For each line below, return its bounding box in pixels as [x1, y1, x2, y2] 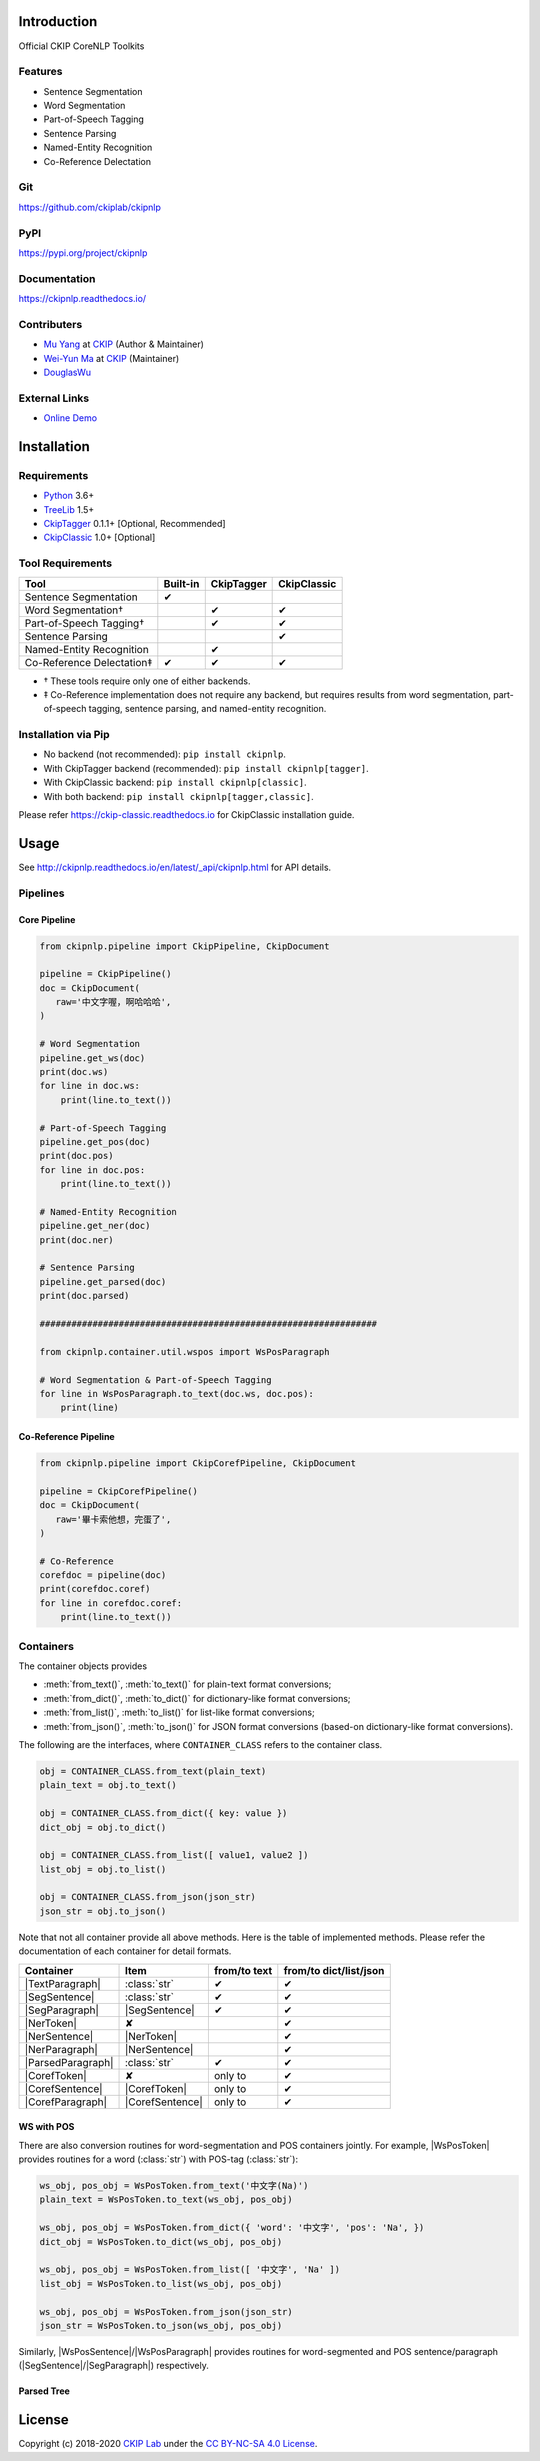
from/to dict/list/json [283, 1963, 385, 1977]
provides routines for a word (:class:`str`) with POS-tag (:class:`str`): [18, 2153, 299, 2165]
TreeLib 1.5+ [43, 503, 95, 515]
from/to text [213, 1963, 273, 1977]
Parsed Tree [18, 2385, 70, 2397]
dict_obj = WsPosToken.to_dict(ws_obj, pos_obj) [39, 2236, 283, 2247]
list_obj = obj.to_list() [39, 1863, 167, 1875]
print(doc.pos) [39, 1150, 114, 1162]
